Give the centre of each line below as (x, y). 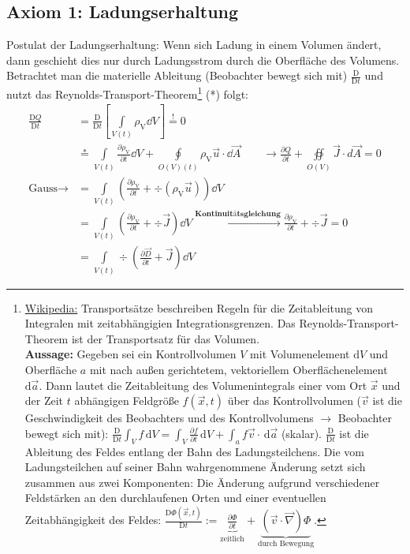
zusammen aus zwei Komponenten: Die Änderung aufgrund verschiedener (202, 482)
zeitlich (232, 539)
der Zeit (44, 401)
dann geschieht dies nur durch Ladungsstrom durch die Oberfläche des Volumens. (203, 60)
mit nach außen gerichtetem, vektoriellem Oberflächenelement (239, 370)
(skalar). (301, 433)
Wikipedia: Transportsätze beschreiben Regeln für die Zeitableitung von (199, 307)
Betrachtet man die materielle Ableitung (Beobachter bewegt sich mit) (177, 75)
